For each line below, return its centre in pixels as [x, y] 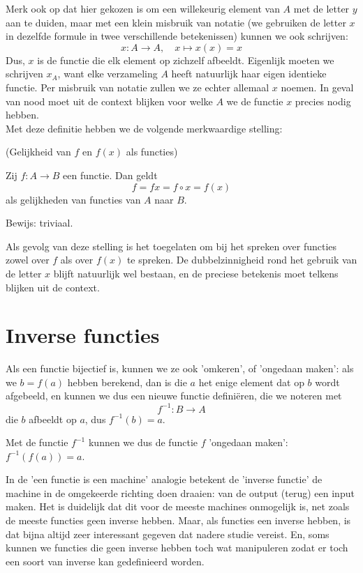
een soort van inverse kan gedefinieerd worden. [105, 561]
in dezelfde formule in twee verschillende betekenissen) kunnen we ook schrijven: [177, 36]
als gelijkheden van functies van [73, 199]
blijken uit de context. [53, 287]
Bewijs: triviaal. [39, 223]
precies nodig [323, 101]
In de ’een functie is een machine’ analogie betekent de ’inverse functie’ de [164, 479]
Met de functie [37, 442]
